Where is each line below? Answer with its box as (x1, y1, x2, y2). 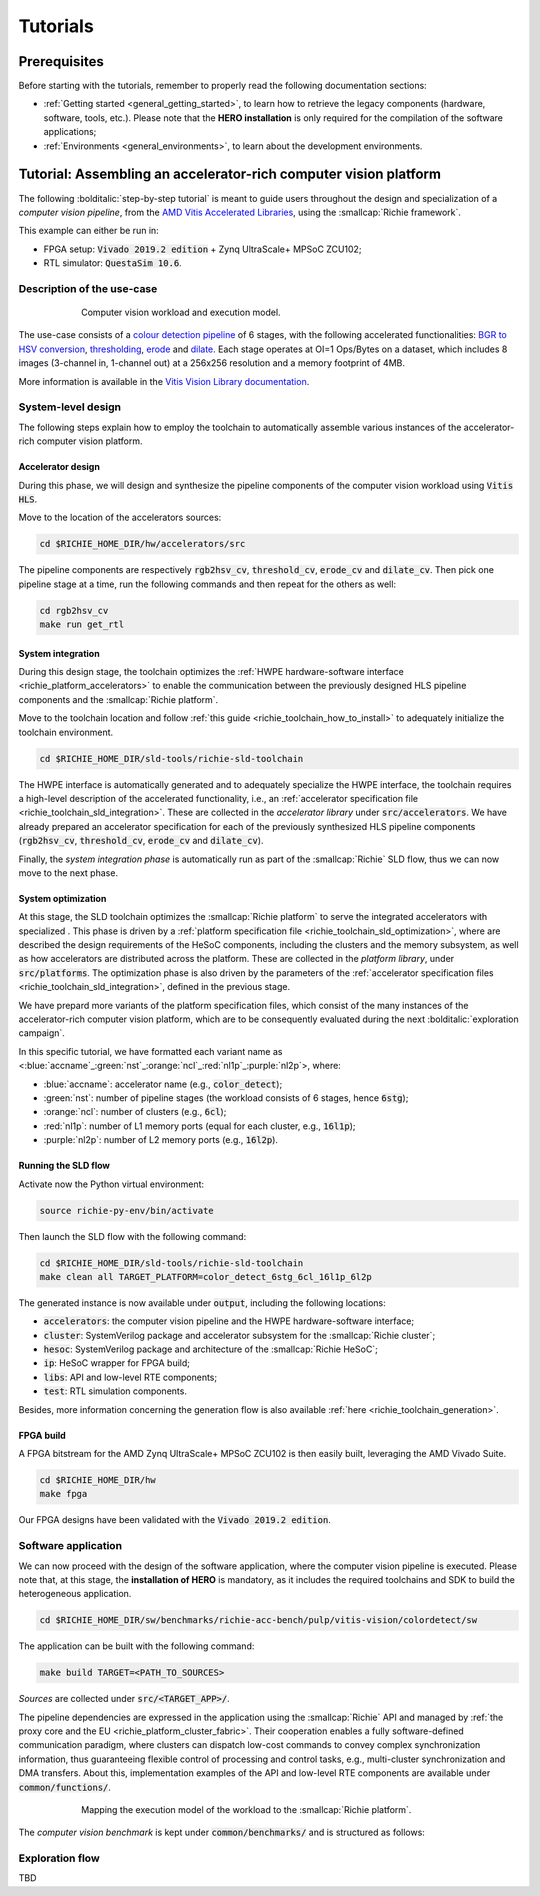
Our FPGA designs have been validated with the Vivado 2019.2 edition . (18, 1514, 332, 1526)
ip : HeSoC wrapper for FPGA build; (43, 1357, 190, 1369)
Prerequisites (18, 53, 104, 70)
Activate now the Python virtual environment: (18, 1178, 205, 1190)
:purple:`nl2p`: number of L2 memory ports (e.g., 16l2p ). (43, 1134, 279, 1146)
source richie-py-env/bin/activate (39, 1205, 214, 1216)
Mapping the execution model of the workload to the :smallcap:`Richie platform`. (81, 1803, 412, 1815)
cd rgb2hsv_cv (39, 605, 109, 616)
